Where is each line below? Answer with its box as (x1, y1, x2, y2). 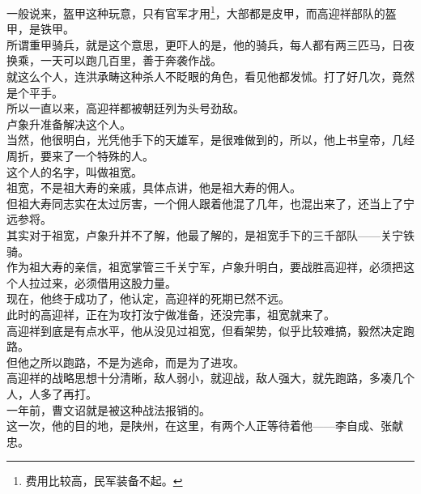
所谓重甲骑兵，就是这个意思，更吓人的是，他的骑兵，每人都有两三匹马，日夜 (6, 36, 415, 53)
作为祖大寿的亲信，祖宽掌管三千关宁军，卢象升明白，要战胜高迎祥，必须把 (6, 258, 403, 275)
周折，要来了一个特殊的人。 (6, 147, 154, 164)
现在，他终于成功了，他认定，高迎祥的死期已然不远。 (6, 290, 290, 307)
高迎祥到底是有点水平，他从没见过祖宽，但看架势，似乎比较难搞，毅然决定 (6, 322, 403, 339)
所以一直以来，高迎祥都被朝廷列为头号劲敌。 (6, 100, 245, 117)
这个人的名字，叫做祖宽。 (6, 163, 142, 180)
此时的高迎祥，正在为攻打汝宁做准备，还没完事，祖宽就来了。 (6, 305, 335, 322)
